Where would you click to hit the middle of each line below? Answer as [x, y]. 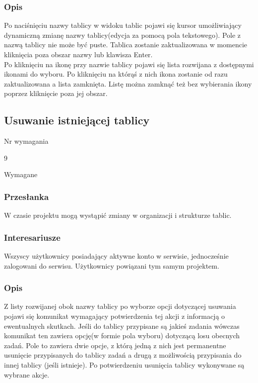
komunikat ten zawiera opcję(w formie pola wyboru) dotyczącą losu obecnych [122, 335]
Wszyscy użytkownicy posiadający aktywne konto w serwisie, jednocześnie [116, 255]
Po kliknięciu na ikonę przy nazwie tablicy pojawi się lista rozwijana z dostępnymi [129, 64]
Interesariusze [32, 237]
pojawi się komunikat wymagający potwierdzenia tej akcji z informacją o [115, 316]
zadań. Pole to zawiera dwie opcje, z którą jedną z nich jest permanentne [115, 345]
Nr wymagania [26, 141]
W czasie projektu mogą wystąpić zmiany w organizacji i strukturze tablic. [118, 215]
